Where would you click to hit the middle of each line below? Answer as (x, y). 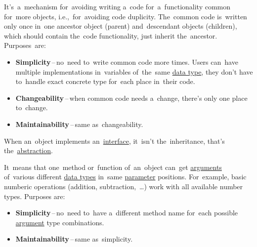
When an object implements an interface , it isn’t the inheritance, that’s (114, 141)
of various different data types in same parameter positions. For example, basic (125, 177)
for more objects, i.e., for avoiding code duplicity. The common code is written (126, 16)
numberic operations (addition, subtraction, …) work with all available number (124, 186)
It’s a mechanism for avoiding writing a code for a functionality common (117, 6)
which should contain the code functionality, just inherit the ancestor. (111, 35)
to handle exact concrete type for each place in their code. (105, 81)
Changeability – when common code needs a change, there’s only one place (131, 98)
